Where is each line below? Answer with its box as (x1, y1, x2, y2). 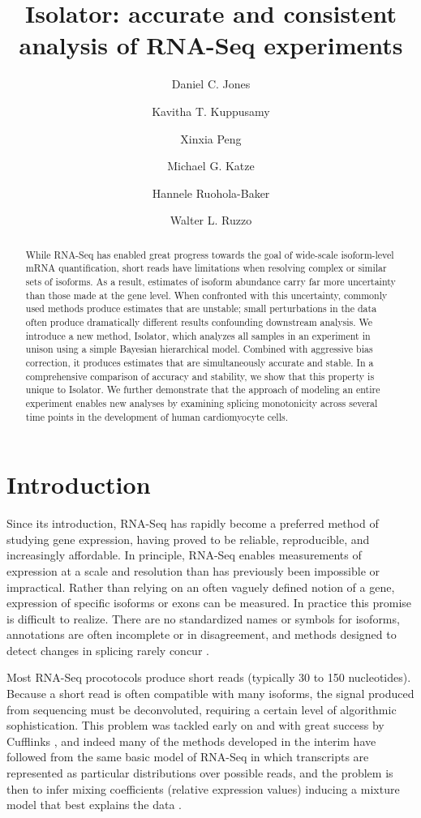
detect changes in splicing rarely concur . (6, 641, 209, 658)
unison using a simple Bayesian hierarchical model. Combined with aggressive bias (25, 342, 373, 356)
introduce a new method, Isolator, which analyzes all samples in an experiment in (25, 328, 371, 342)
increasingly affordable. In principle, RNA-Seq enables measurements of (6, 546, 362, 563)
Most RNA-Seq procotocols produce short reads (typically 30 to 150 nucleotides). (6, 669, 411, 686)
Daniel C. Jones (171, 75, 251, 92)
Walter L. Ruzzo (170, 212, 252, 229)
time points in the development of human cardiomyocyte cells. (25, 409, 288, 423)
